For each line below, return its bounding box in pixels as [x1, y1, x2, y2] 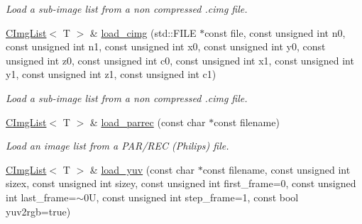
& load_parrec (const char [89, 114, 206, 129]
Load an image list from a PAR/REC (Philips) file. [6, 138, 229, 153]
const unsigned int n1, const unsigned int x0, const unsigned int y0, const [6, 39, 326, 54]
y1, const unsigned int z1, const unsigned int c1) [6, 67, 216, 82]
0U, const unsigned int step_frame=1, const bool [84, 189, 299, 204]
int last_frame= [6, 189, 77, 204]
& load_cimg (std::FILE [89, 25, 197, 40]
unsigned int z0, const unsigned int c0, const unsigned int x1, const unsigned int [6, 52, 354, 67]
